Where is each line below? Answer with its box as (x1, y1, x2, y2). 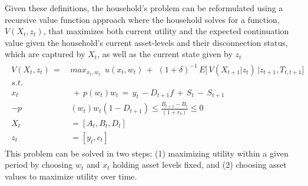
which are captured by (5, 48, 85, 60)
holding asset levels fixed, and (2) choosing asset (112, 158, 287, 171)
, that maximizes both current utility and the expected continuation (43, 25, 289, 37)
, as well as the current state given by (97, 48, 233, 60)
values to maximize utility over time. (5, 170, 137, 182)
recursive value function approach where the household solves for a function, (5, 13, 280, 25)
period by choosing (5, 158, 73, 171)
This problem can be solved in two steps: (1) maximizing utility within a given (5, 147, 289, 159)
